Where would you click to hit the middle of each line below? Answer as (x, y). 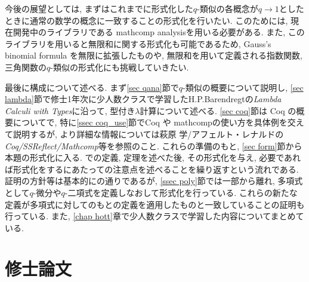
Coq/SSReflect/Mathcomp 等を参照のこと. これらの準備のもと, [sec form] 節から (154, 145)
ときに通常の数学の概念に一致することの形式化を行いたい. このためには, (146, 20)
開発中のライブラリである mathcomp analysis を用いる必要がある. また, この (159, 32)
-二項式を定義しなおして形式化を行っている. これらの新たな (181, 192)
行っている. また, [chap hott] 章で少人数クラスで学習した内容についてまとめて (154, 216)
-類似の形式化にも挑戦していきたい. (120, 67)
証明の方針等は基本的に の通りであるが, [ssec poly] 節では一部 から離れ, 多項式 (154, 181)
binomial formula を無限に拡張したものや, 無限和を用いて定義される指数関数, (154, 55)
